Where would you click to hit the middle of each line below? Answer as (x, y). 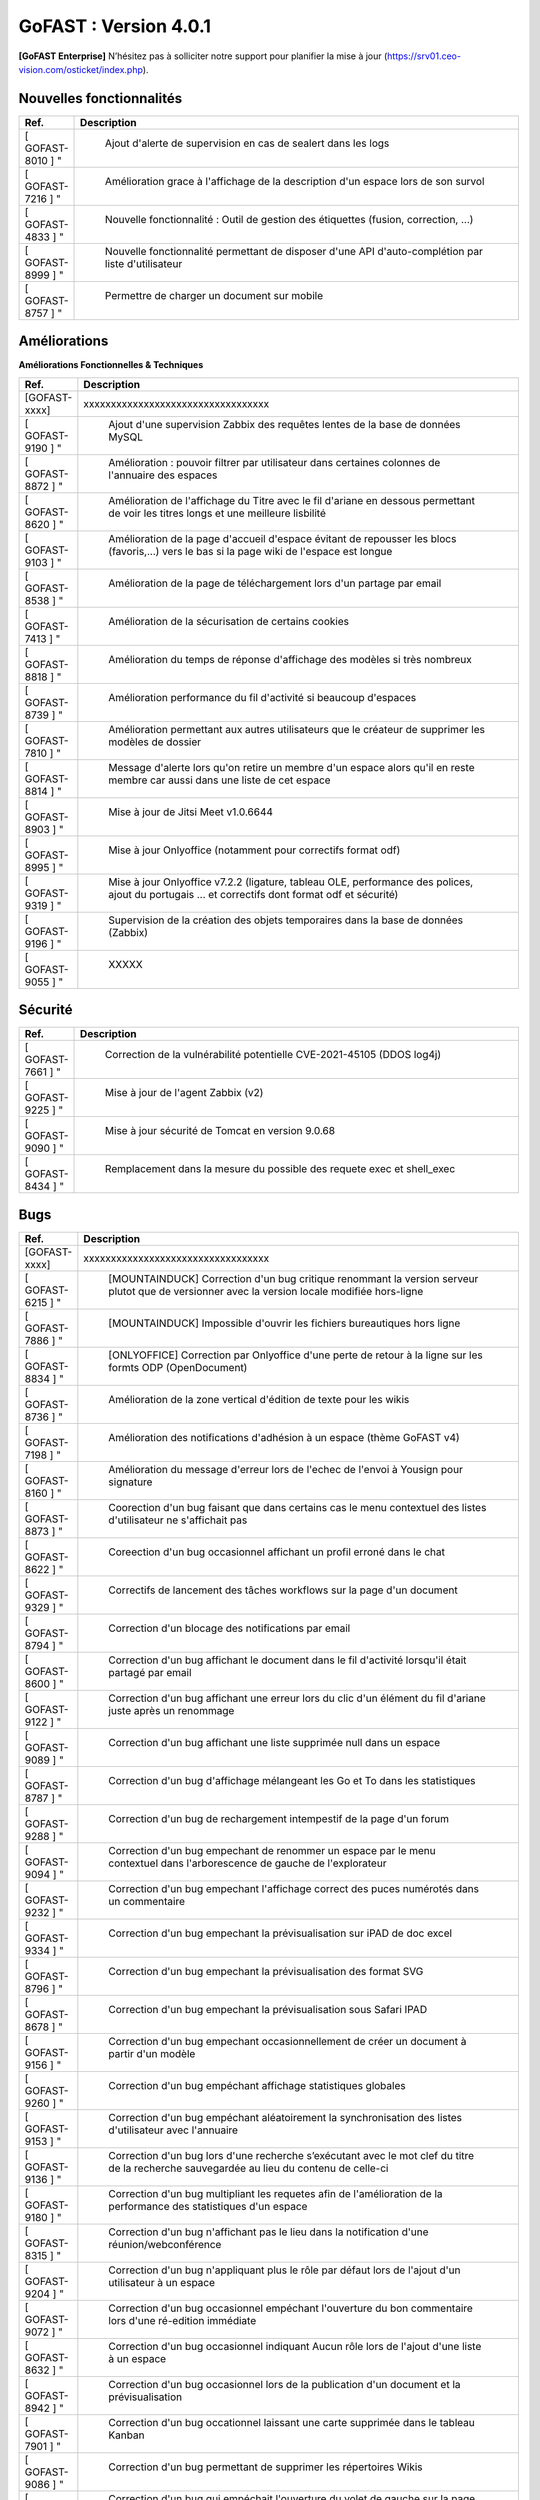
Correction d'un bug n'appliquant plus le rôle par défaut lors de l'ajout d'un (284, 2270)
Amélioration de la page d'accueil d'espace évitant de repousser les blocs (282, 538)
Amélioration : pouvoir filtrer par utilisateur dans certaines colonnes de (274, 462)
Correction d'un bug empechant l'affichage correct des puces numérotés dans (294, 1888)
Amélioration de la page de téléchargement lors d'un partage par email (275, 583)
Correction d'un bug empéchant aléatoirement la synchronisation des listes (285, 2117)
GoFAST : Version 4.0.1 (115, 26)
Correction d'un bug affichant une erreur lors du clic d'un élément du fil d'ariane (297, 1698)
